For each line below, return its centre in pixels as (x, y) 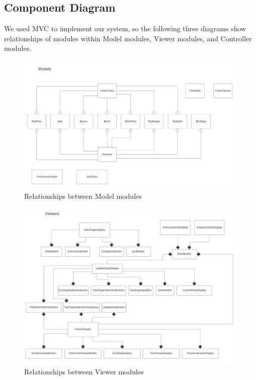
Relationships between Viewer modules (84, 371)
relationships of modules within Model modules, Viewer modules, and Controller (128, 38)
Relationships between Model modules (83, 196)
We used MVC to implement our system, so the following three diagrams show (125, 28)
